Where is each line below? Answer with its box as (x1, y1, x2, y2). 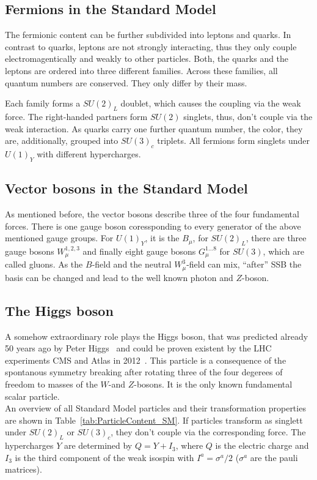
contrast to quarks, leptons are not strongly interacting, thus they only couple (5, 40, 297, 53)
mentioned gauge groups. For (5, 231, 114, 244)
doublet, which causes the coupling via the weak (120, 97, 301, 110)
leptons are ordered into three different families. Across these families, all (5, 64, 278, 77)
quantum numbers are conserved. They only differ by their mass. (5, 76, 247, 89)
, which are (263, 244, 304, 257)
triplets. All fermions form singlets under (157, 134, 310, 147)
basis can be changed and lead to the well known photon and (5, 271, 233, 283)
